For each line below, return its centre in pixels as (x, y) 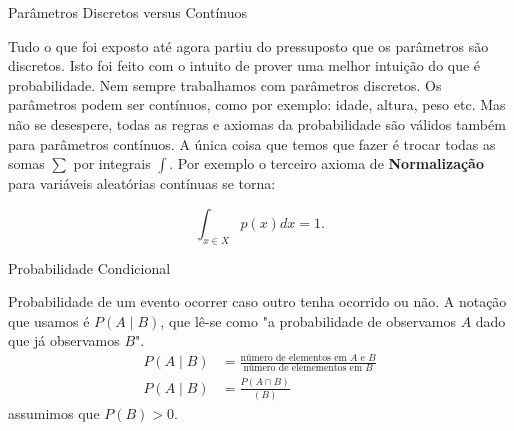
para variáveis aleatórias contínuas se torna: (142, 183)
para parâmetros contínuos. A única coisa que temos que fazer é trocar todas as (252, 143)
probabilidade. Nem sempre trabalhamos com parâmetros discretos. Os (225, 84)
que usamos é (49, 320)
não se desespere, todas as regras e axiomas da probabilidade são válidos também (257, 123)
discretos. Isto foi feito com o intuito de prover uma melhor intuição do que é (244, 65)
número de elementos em (293, 357)
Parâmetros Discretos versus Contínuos (127, 12)
